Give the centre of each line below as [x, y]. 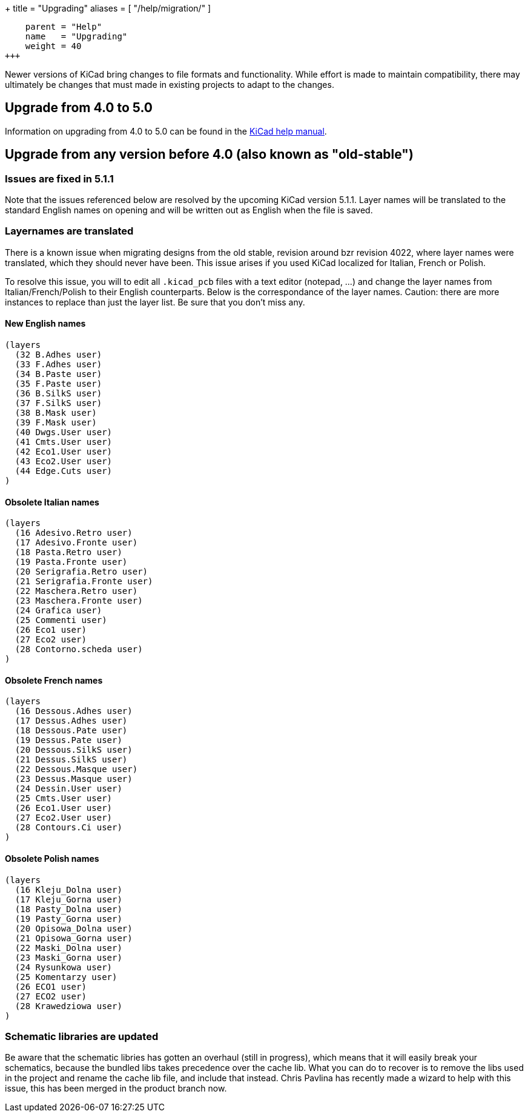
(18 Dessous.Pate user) [71, 731]
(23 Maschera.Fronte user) [79, 601]
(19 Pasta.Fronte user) [71, 562]
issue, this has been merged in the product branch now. [116, 1089]
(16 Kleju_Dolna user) [68, 889]
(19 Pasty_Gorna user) [68, 919]
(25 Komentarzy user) [66, 977]
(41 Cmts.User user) [64, 442]
